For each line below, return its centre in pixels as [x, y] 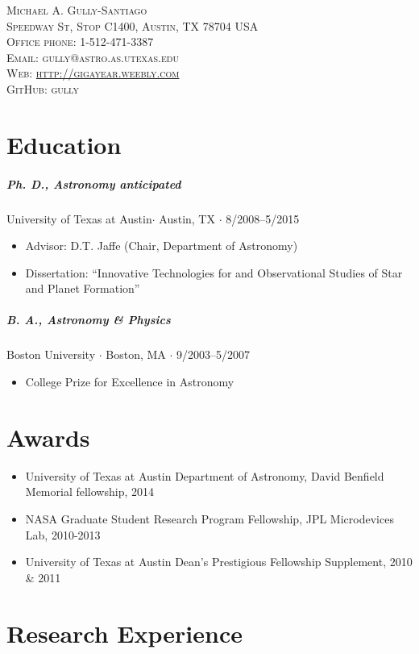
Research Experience [124, 633]
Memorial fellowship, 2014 [89, 492]
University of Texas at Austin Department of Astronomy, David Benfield [205, 475]
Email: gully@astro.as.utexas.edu [93, 57]
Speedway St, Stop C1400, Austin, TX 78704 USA [133, 25]
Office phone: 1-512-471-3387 [80, 42]
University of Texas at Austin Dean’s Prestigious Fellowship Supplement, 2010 [219, 562]
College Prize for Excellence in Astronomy [130, 382]
